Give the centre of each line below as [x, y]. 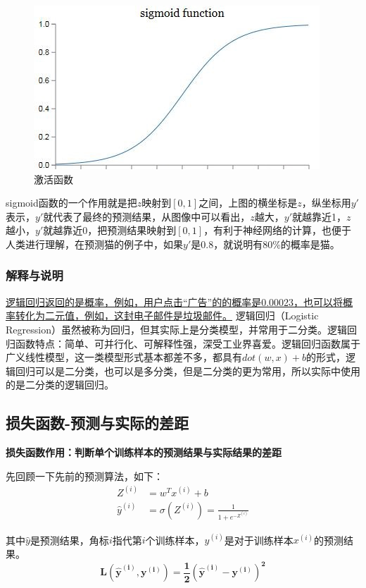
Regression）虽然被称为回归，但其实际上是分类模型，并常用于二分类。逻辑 [176, 329]
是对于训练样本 [259, 540]
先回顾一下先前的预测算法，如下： [84, 476]
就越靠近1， [319, 216]
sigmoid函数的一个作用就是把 [71, 203]
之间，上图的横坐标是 [248, 203]
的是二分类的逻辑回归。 [60, 385]
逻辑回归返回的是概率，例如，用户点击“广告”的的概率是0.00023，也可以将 [175, 301]
